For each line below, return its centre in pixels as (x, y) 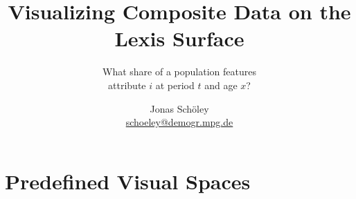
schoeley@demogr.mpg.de (179, 122)
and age (221, 85)
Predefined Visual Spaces (128, 181)
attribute (127, 85)
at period (175, 85)
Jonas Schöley (179, 108)
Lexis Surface (179, 38)
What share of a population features (179, 72)
